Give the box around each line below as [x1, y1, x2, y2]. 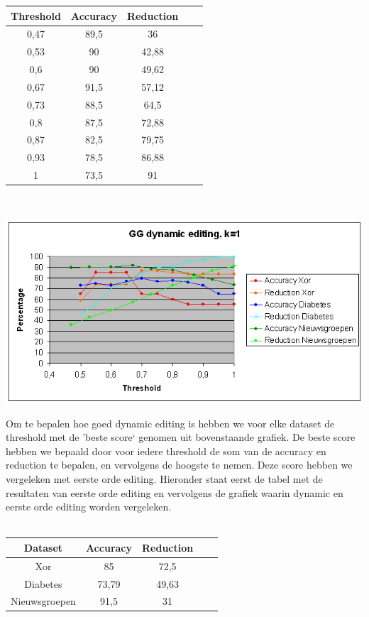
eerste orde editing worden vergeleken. [6, 499, 172, 514]
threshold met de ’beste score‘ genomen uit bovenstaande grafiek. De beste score [6, 430, 356, 444]
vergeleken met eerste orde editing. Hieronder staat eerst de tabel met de [6, 471, 323, 486]
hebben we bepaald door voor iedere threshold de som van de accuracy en [6, 443, 326, 458]
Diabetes [24, 576, 62, 591]
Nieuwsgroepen [11, 594, 76, 608]
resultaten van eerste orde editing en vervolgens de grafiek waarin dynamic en [6, 485, 343, 500]
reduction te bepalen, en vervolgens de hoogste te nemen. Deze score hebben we [6, 457, 353, 472]
